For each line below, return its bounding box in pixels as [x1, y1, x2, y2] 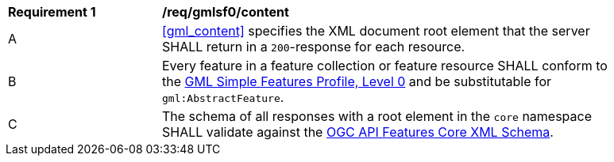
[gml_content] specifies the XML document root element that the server [162, 23, 590, 39]
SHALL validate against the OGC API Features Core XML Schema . [162, 124, 554, 140]
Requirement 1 [8, 4, 96, 20]
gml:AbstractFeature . [162, 89, 284, 105]
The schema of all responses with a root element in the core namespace [162, 108, 593, 124]
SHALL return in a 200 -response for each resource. [162, 39, 465, 55]
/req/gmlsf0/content [162, 4, 289, 20]
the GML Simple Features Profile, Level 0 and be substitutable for [162, 73, 552, 89]
